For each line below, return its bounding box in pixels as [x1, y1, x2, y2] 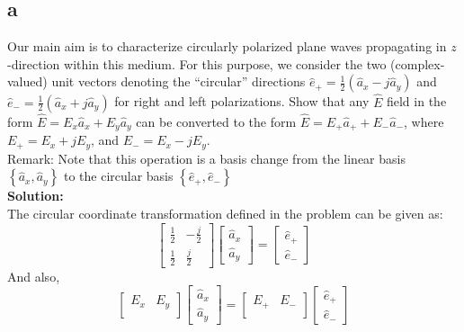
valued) [7, 72, 48, 91]
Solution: [7, 186, 64, 205]
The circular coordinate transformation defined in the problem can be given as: [7, 203, 443, 222]
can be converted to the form [136, 112, 297, 130]
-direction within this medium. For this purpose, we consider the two [7, 54, 387, 73]
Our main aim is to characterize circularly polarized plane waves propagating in [7, 37, 447, 56]
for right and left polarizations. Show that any [114, 92, 370, 111]
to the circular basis [63, 166, 174, 185]
